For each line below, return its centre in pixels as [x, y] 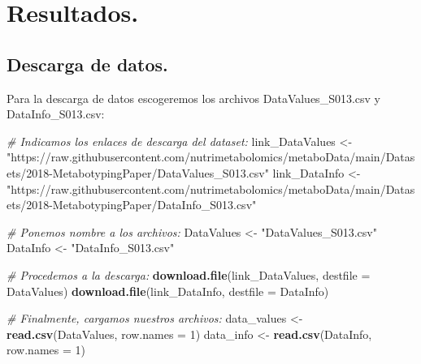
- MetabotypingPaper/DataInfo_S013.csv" [153, 205]
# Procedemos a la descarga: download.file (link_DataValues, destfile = [189, 274]
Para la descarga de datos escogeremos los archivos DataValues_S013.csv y [193, 98]
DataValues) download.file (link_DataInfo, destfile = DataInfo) [168, 291]
